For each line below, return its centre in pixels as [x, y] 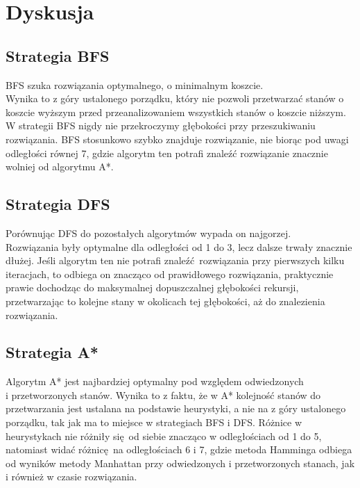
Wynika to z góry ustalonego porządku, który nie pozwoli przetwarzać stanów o [175, 98]
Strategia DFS [58, 204]
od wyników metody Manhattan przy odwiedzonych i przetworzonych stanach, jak [180, 463]
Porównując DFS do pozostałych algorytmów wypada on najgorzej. [148, 233]
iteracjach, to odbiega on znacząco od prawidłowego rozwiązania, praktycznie [170, 274]
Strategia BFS [58, 55]
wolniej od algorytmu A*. [60, 166]
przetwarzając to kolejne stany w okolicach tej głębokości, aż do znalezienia [165, 301]
